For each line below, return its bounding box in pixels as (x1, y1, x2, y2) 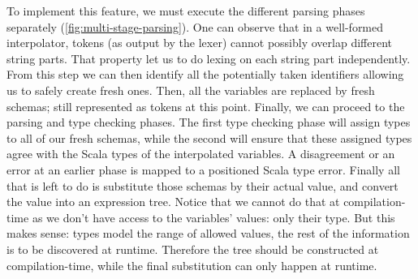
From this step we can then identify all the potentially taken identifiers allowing (6, 66, 404, 83)
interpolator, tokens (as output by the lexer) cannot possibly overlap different (6, 34, 392, 51)
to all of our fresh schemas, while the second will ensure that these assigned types (6, 129, 412, 146)
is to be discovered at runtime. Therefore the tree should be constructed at (6, 240, 379, 257)
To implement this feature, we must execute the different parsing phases (6, 2, 365, 19)
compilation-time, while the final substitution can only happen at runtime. (6, 256, 377, 273)
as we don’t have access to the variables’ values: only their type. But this (32, 208, 395, 225)
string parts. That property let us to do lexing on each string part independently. (6, 49, 411, 67)
